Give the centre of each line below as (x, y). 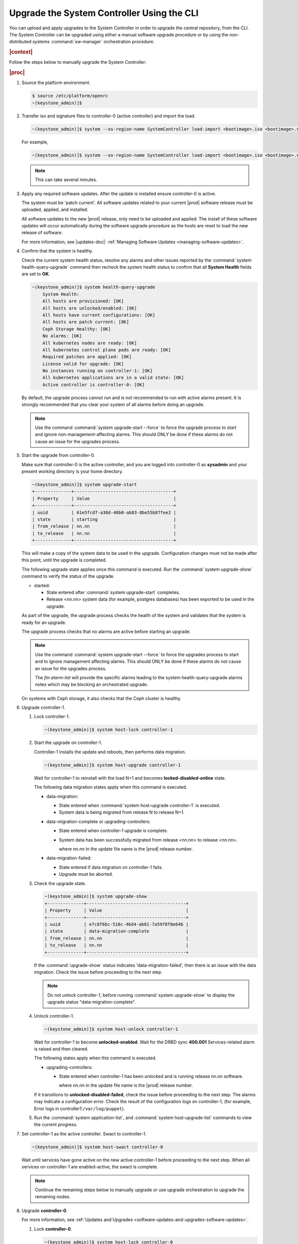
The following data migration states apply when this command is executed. (111, 787)
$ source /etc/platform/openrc (70, 96)
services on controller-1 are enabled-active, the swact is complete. (90, 1167)
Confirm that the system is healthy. (57, 251)
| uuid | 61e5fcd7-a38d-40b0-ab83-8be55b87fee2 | (104, 512)
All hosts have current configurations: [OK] (99, 315)
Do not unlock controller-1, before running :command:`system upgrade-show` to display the (141, 995)
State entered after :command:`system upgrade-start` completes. (113, 593)
